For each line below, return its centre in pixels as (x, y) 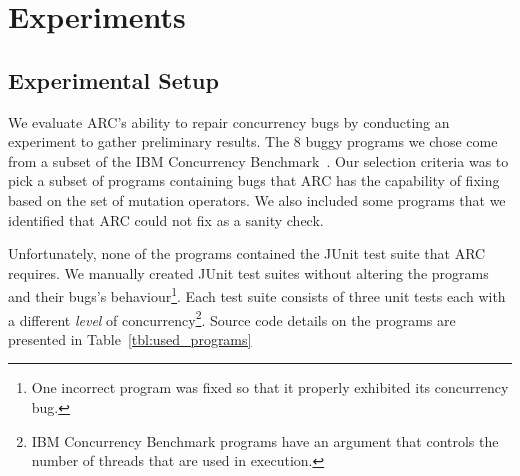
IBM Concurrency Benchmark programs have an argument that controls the (265, 440)
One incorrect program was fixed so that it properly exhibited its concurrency (270, 387)
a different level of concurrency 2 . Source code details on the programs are (232, 318)
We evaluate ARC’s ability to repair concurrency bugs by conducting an (229, 121)
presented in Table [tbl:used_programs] (130, 338)
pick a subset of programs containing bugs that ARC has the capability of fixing (254, 180)
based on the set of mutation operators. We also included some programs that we (257, 199)
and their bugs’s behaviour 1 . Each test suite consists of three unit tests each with (257, 294)
